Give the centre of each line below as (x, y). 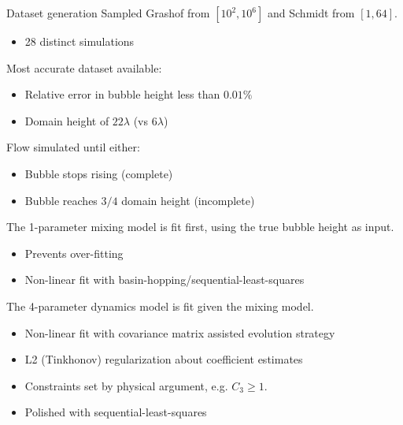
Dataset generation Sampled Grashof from (108, 13)
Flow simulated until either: (73, 147)
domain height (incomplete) (188, 200)
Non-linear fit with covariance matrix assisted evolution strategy (180, 332)
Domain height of (67, 120)
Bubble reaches (61, 200)
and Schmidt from (311, 13)
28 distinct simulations (79, 41)
